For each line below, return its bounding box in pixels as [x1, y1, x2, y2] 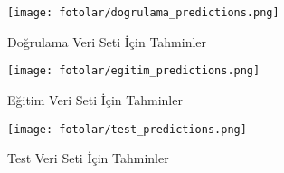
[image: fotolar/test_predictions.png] [7, 122, 247, 136]
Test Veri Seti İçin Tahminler [7, 149, 169, 168]
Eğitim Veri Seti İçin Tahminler [7, 90, 183, 109]
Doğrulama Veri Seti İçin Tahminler [7, 32, 207, 51]
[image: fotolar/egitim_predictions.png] [7, 64, 260, 78]
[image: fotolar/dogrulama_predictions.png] [7, 6, 279, 19]
